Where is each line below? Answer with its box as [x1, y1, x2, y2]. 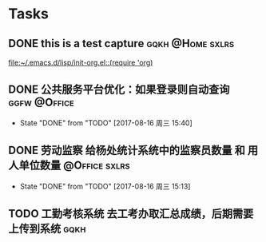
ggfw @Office [8, 96, 74, 109]
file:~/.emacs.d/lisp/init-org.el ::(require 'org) [8, 58, 153, 67]
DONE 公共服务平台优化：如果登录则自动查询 [8, 83, 230, 97]
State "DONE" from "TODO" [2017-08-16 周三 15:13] [19, 181, 191, 191]
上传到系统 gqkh [8, 222, 86, 236]
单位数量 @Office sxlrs [18, 159, 130, 173]
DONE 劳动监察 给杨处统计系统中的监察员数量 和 [8, 144, 246, 157]
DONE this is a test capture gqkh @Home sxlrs [8, 37, 235, 50]
